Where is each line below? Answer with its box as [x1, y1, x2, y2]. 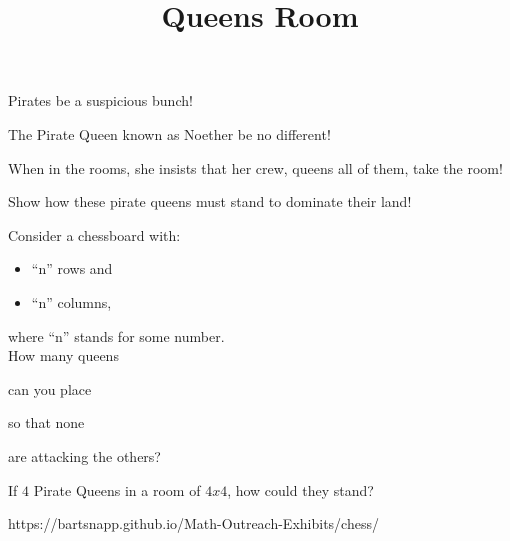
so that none [8, 412, 85, 433]
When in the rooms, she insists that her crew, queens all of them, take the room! [8, 157, 503, 178]
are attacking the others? [8, 445, 161, 466]
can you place [8, 378, 92, 399]
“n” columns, [31, 291, 112, 312]
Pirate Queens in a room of [33, 479, 201, 500]
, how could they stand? [227, 479, 374, 500]
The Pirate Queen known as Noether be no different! [8, 123, 331, 144]
